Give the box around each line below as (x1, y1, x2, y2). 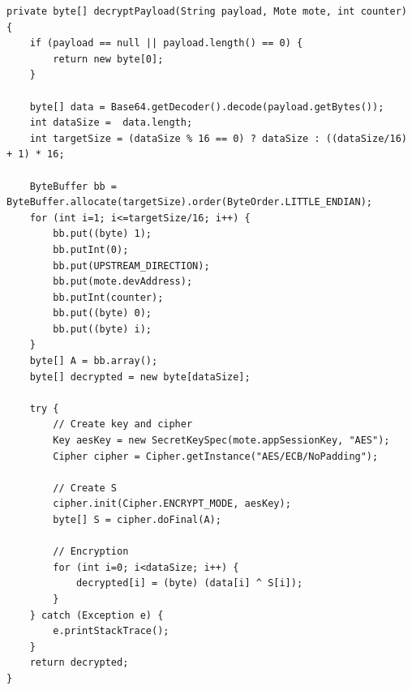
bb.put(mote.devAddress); (53, 276, 193, 288)
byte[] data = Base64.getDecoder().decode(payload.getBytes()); (29, 101, 384, 113)
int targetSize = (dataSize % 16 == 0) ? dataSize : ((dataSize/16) (29, 132, 407, 144)
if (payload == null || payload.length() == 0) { (29, 37, 303, 49)
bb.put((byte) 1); (53, 228, 152, 240)
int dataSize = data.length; (29, 117, 193, 129)
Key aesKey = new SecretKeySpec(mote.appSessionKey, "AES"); (53, 435, 390, 447)
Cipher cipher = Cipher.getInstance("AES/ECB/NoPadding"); (53, 450, 379, 462)
